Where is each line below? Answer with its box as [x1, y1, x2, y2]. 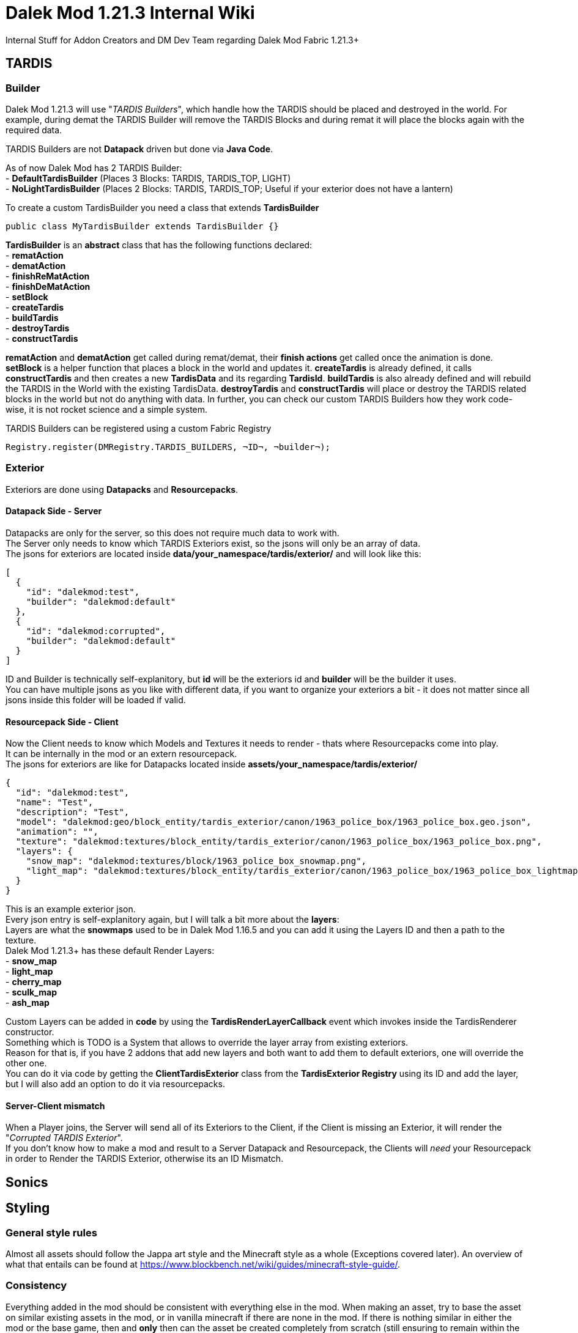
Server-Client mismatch [6, 1100, 105, 1111]
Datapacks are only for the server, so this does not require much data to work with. [6, 527, 339, 538]
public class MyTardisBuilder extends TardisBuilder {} [6, 221, 279, 231]
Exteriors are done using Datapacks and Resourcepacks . [6, 484, 239, 495]
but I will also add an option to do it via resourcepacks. [6, 1079, 225, 1090]
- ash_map [6, 997, 50, 1008]
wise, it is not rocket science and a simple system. [6, 404, 208, 415]
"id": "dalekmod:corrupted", [26, 626, 166, 636]
